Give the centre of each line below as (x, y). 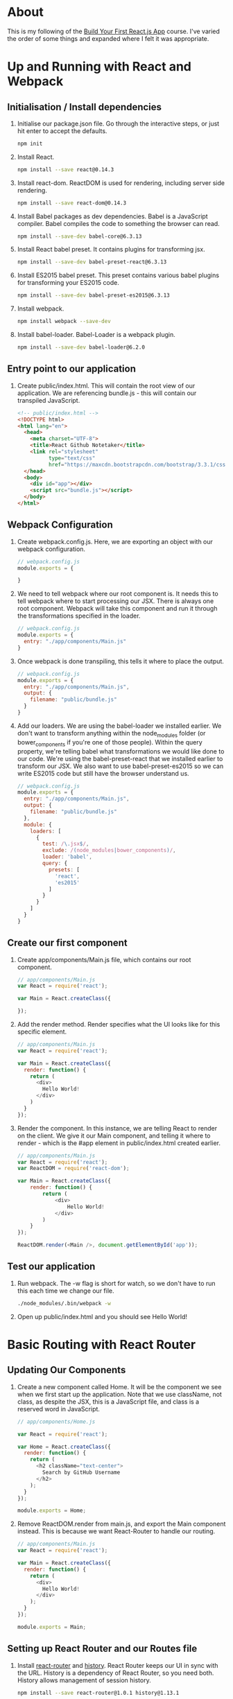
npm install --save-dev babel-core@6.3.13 (79, 236)
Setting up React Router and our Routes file (102, 1649)
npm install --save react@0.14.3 (66, 169)
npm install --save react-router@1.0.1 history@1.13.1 (98, 1693)
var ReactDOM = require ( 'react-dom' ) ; (73, 1169)
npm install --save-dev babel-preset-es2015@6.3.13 (93, 295)
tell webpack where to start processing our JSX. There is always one (115, 601)
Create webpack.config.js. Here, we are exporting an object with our (115, 541)
